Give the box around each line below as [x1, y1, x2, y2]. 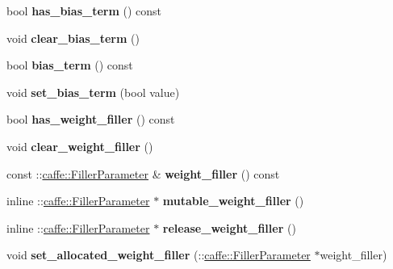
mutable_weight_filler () [162, 192, 304, 209]
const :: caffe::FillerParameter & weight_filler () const [6, 165, 280, 182]
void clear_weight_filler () [6, 137, 153, 154]
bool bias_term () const [6, 57, 133, 74]
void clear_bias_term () [6, 29, 140, 46]
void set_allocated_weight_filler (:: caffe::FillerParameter [6, 246, 311, 263]
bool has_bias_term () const [6, 2, 162, 19]
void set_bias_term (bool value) [6, 83, 180, 100]
